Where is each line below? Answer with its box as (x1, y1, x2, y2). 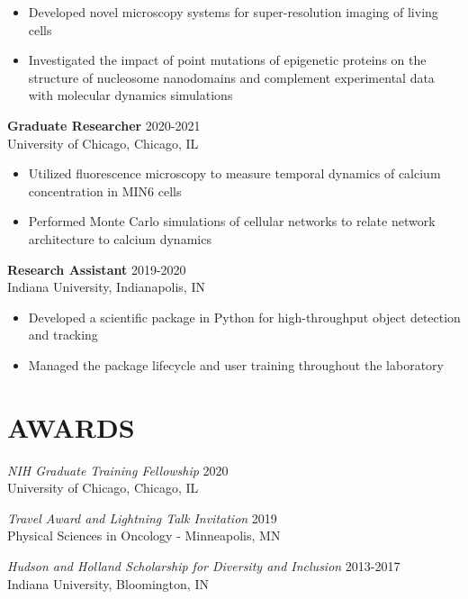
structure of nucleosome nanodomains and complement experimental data (28, 68, 435, 86)
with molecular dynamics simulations (28, 86, 233, 104)
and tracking (28, 325, 98, 344)
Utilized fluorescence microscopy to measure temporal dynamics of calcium (28, 164, 441, 183)
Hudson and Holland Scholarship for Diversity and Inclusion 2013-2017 (7, 557, 400, 575)
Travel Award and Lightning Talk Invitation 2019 (7, 508, 277, 527)
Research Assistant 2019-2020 (7, 259, 186, 278)
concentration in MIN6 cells (28, 181, 182, 200)
